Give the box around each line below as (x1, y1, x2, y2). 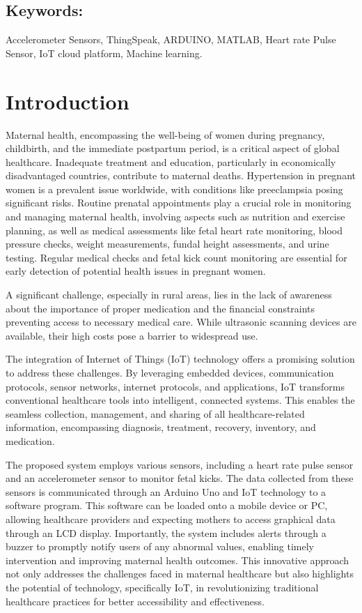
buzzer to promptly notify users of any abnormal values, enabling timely (6, 539, 314, 554)
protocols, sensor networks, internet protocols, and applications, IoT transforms (6, 379, 345, 393)
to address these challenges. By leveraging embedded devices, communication (6, 365, 334, 380)
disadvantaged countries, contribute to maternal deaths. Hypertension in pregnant (6, 168, 356, 183)
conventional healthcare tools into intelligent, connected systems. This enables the (6, 393, 355, 407)
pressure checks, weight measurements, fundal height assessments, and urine (6, 236, 329, 251)
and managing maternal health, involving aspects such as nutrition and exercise (6, 209, 345, 224)
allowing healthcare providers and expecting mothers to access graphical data (6, 511, 336, 526)
